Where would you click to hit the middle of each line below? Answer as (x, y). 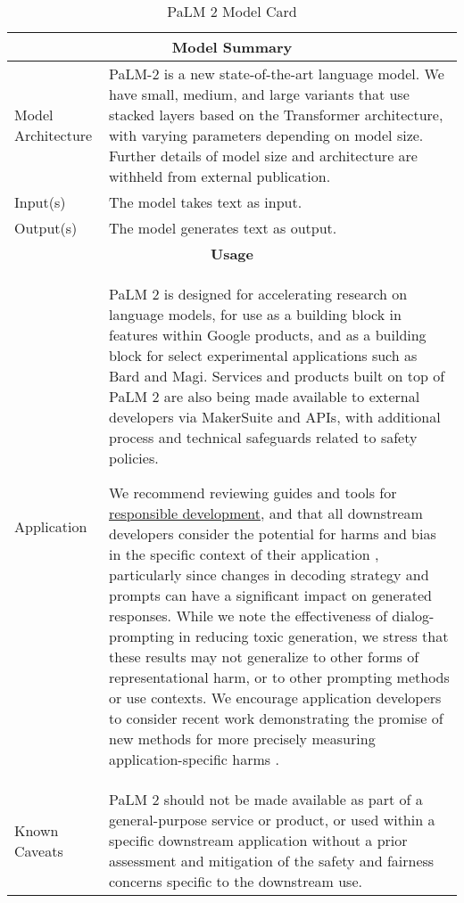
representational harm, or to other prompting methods (279, 677)
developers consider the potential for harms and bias (272, 534)
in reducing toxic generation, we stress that (314, 636)
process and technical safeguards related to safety (263, 437)
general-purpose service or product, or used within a (272, 820)
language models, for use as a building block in (255, 314)
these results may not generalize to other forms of (264, 657)
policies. (133, 458)
